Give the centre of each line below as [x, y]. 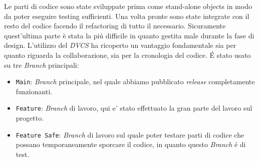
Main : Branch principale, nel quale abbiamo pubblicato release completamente [135, 81]
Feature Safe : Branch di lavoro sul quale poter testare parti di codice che [130, 134]
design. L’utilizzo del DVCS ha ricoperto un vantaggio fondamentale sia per [120, 45]
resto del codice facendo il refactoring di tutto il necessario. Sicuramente [115, 26]
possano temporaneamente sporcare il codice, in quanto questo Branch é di [131, 144]
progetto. [30, 118]
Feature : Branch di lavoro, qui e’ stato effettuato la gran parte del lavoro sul [134, 108]
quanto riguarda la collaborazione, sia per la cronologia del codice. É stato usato [127, 55]
